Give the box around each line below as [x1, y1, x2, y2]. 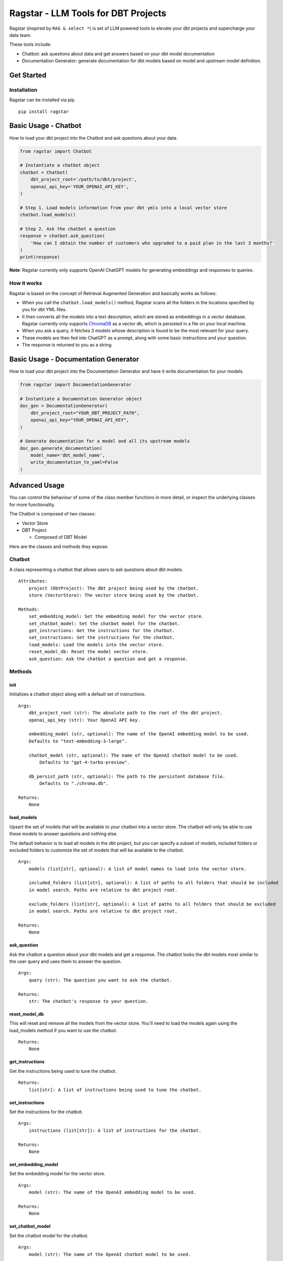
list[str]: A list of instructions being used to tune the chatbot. [28, 1087, 201, 1093]
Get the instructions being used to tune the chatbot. [9, 1068, 117, 1074]
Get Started [9, 71, 46, 79]
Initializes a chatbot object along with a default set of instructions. [9, 691, 146, 697]
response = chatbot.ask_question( [20, 233, 105, 239]
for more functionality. [9, 501, 55, 507]
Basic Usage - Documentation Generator [9, 355, 139, 364]
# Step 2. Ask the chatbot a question [20, 226, 116, 232]
